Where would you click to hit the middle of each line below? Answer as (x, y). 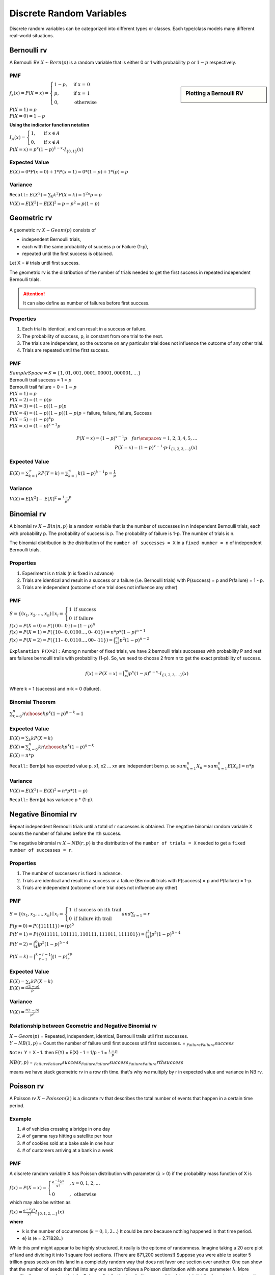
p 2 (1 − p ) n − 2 (134, 640)
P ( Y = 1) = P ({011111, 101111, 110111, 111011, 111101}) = (77, 934)
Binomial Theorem (33, 702)
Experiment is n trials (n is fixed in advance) (68, 573)
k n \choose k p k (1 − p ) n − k (66, 746)
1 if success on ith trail (95, 910)
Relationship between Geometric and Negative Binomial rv (83, 1026)
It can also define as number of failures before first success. (86, 303)
